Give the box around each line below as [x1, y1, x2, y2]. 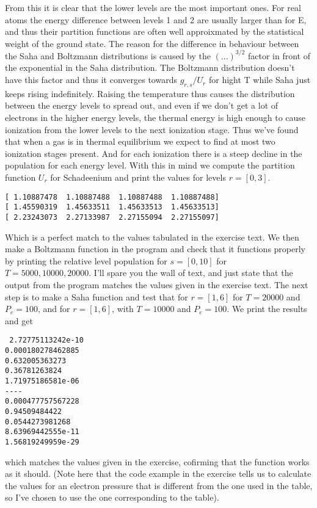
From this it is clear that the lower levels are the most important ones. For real [5, 1, 301, 13]
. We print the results [227, 302, 307, 315]
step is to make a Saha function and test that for [5, 290, 188, 303]
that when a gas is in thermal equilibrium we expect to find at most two [5, 135, 275, 148]
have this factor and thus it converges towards [5, 73, 177, 86]
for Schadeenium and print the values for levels [50, 171, 226, 184]
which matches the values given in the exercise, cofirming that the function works [5, 455, 310, 468]
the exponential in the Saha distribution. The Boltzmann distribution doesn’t [5, 61, 295, 74]
